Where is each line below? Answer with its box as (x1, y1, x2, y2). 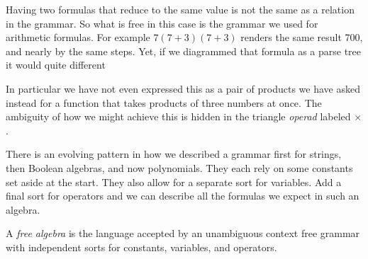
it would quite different (6, 57, 106, 72)
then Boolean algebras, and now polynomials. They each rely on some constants (6, 160, 353, 175)
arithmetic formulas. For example (6, 30, 150, 45)
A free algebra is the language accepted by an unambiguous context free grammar (6, 226, 360, 241)
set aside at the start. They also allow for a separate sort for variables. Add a (6, 174, 342, 189)
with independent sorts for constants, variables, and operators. (6, 239, 277, 254)
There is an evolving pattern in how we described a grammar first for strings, (6, 146, 342, 161)
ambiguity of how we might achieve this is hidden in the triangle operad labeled (6, 109, 351, 124)
